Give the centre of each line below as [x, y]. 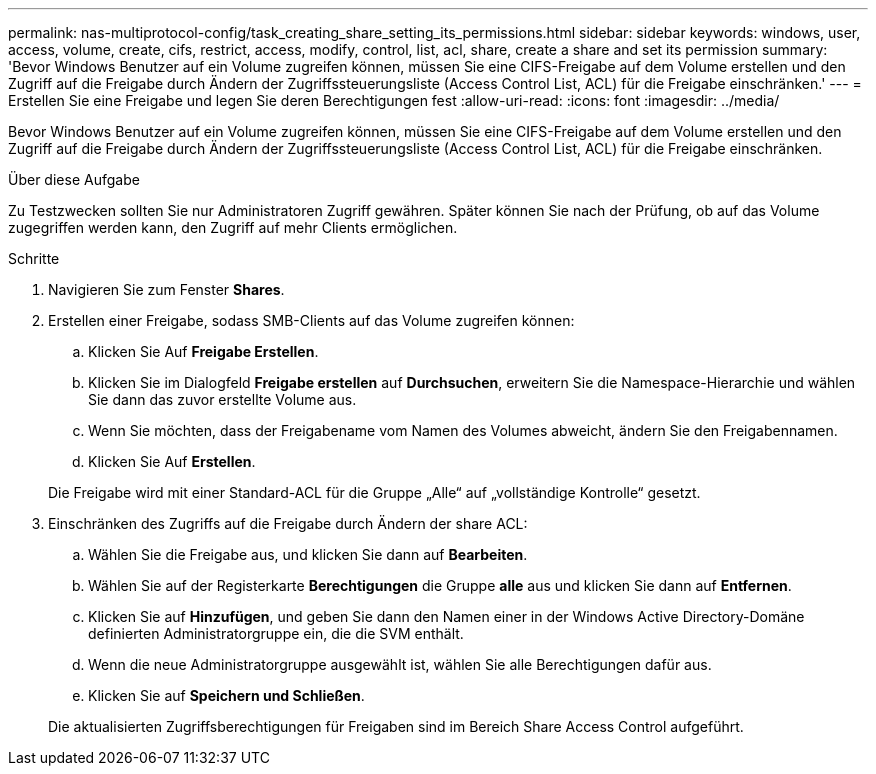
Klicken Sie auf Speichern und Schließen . [226, 695]
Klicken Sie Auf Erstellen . [172, 461]
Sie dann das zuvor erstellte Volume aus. [222, 399]
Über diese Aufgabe [74, 179]
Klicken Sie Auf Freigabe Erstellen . [203, 351]
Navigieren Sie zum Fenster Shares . [166, 289]
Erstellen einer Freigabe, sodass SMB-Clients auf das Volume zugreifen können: [311, 320]
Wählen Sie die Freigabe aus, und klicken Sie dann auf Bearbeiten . [308, 554]
